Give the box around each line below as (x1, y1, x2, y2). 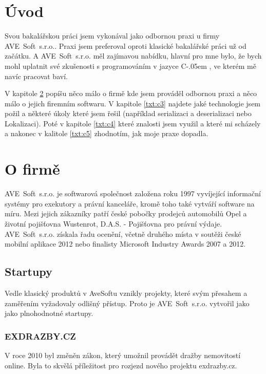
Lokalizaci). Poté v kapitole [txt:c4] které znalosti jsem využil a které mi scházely (5, 118, 261, 128)
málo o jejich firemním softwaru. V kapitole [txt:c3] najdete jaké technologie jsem (5, 98, 261, 108)
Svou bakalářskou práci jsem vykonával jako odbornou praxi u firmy (5, 30, 220, 41)
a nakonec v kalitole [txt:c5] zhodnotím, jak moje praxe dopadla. (5, 128, 208, 139)
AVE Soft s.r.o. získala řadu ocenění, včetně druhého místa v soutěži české (5, 228, 241, 239)
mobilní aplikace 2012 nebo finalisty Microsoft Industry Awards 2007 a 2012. (5, 238, 246, 249)
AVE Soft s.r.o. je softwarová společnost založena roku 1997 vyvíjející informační (5, 188, 261, 199)
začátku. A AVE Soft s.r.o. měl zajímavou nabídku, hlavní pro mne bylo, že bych (5, 50, 262, 61)
